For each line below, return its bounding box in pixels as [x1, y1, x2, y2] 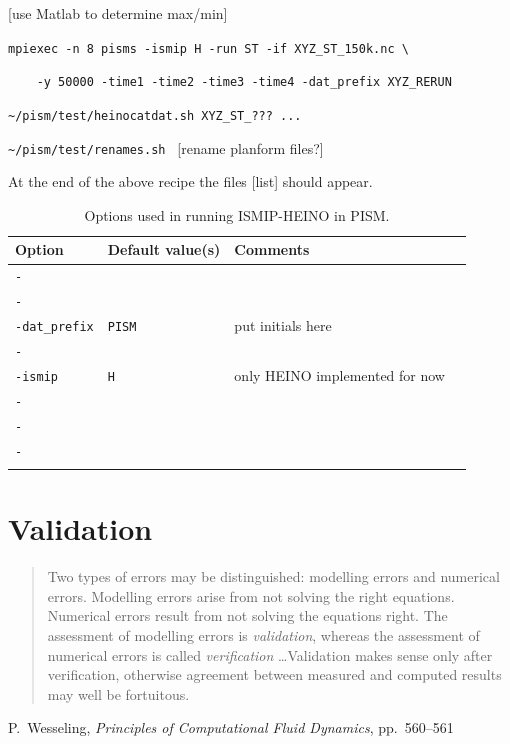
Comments [234, 239, 310, 260]
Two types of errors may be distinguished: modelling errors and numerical [47, 566, 500, 587]
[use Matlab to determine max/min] [8, 3, 228, 23]
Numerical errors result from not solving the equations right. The [47, 605, 448, 626]
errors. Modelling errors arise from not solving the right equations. [47, 585, 455, 606]
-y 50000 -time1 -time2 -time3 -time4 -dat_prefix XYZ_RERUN [36, 75, 452, 90]
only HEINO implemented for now [234, 364, 445, 385]
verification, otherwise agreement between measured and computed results [47, 664, 502, 685]
